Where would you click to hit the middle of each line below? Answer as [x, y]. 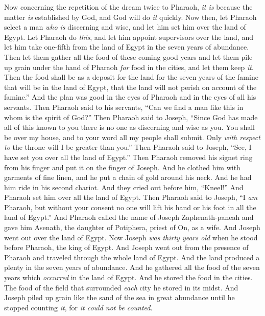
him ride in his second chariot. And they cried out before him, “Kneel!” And [124, 187]
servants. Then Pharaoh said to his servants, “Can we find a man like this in [124, 107]
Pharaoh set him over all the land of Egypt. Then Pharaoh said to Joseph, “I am [131, 197]
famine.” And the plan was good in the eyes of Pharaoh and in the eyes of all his [130, 97]
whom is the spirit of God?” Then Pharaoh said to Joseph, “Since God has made [131, 117]
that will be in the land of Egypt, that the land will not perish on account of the [130, 87]
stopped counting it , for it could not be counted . [78, 307]
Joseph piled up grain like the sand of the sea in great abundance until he [119, 297]
